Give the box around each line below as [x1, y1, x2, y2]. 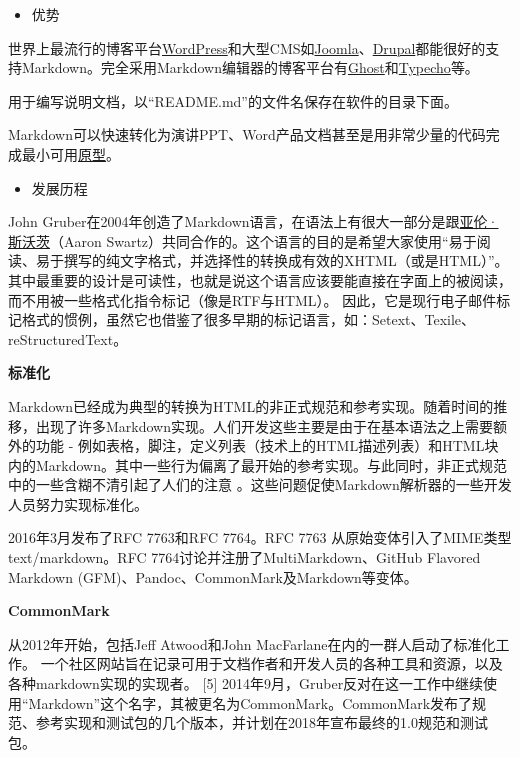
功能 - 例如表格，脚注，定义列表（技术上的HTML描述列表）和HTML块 [35, 435, 499, 456]
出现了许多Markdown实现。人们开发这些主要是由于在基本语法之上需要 [35, 415, 493, 436]
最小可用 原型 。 [21, 143, 120, 164]
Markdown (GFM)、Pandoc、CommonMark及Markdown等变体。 [8, 566, 418, 587]
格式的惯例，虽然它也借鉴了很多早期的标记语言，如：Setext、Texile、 [21, 309, 476, 330]
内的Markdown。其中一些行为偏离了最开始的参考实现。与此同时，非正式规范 [8, 454, 507, 475]
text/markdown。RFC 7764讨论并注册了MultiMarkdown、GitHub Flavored [8, 547, 481, 568]
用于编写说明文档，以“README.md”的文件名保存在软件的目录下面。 [8, 90, 458, 111]
